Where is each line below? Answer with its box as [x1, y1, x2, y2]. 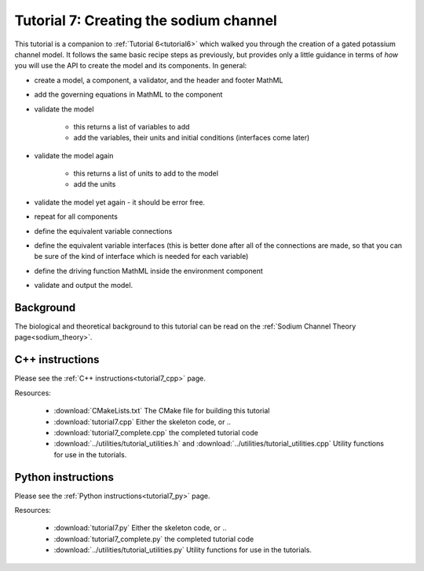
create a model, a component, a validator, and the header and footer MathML [34, 75, 283, 85]
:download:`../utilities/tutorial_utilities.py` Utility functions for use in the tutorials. [53, 545, 312, 555]
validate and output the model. [34, 281, 133, 290]
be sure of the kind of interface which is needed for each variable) [34, 252, 249, 261]
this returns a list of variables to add [73, 122, 190, 131]
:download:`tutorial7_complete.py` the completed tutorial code [53, 534, 254, 544]
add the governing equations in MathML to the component [34, 90, 223, 100]
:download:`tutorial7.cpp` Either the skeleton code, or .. [53, 416, 232, 427]
